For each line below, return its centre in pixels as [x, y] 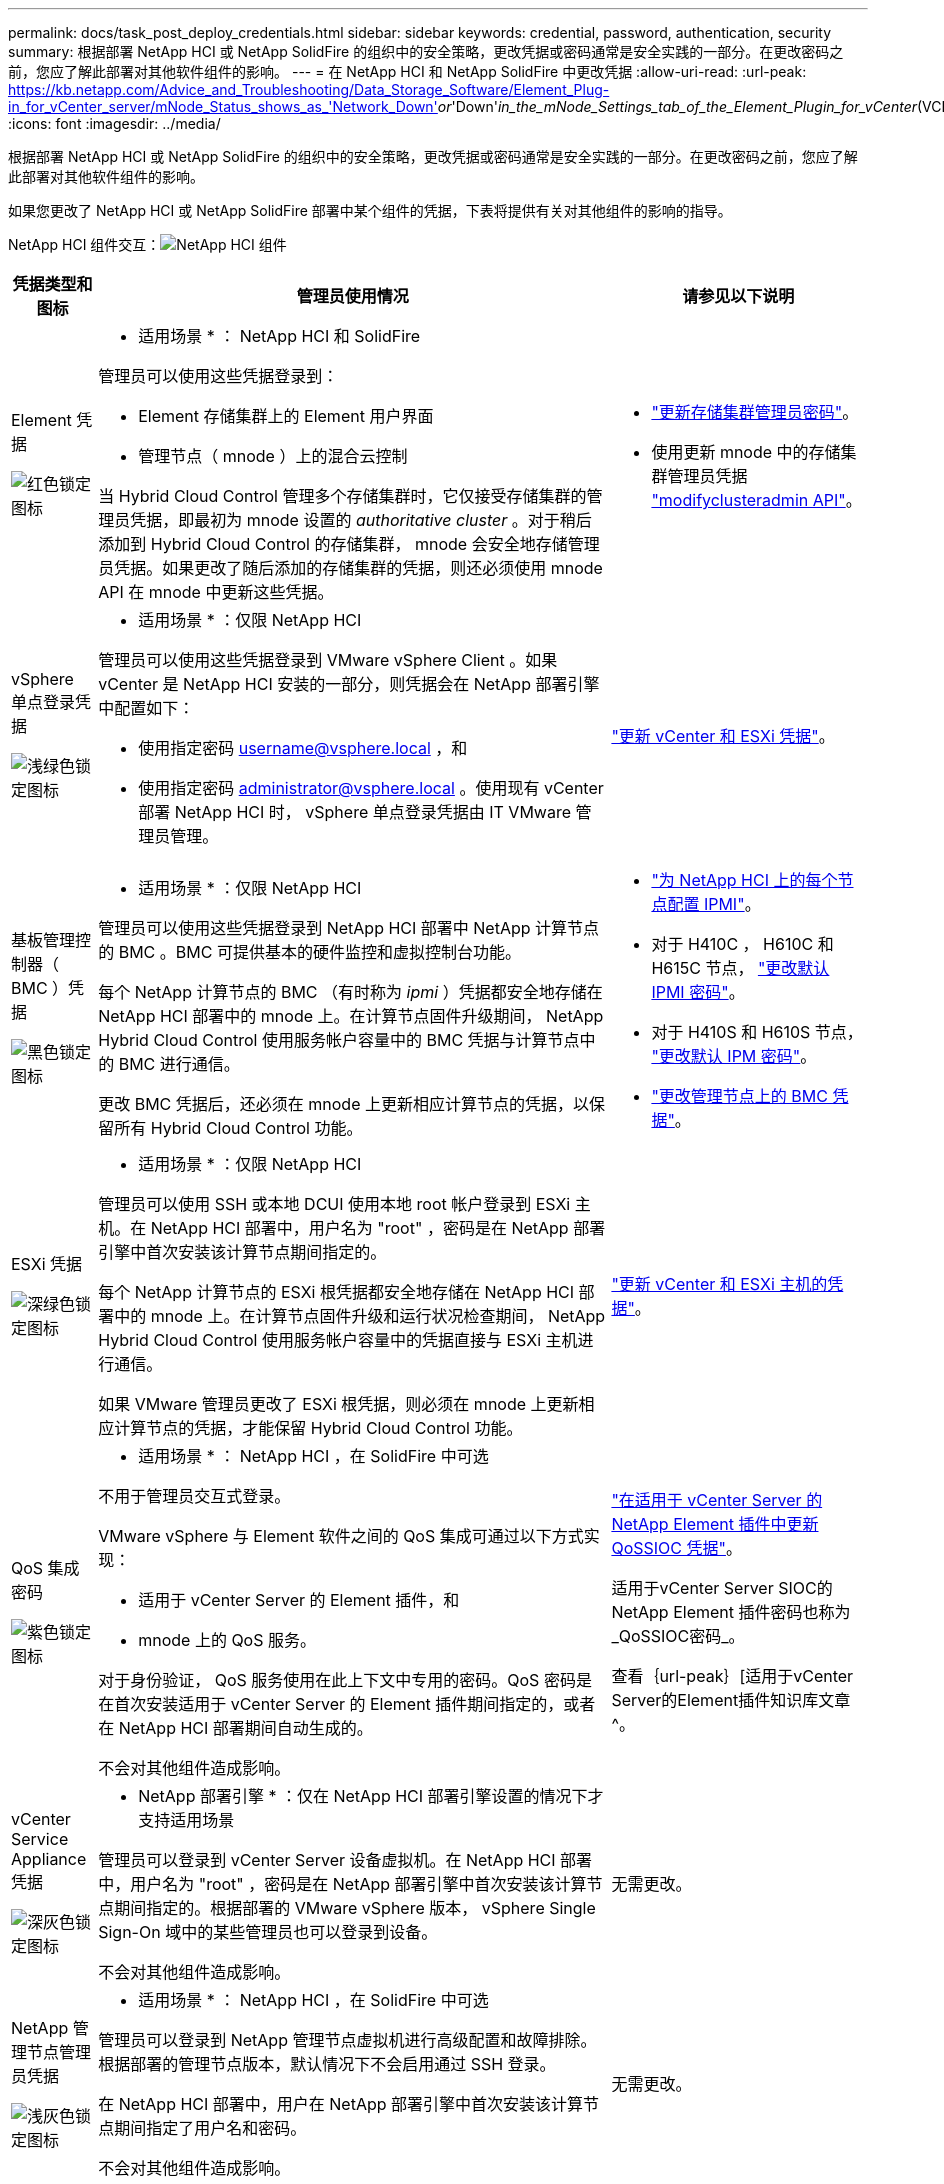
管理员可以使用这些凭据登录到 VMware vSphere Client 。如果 [328, 660]
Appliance [49, 1859]
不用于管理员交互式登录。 [194, 1496]
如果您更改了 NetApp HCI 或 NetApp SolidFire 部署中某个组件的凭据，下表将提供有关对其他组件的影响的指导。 [370, 210]
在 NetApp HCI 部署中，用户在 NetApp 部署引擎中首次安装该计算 [341, 2104]
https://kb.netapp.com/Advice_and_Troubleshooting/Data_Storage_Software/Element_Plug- [309, 89]
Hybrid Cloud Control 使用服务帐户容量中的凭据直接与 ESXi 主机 [338, 1340]
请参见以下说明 [738, 296]
